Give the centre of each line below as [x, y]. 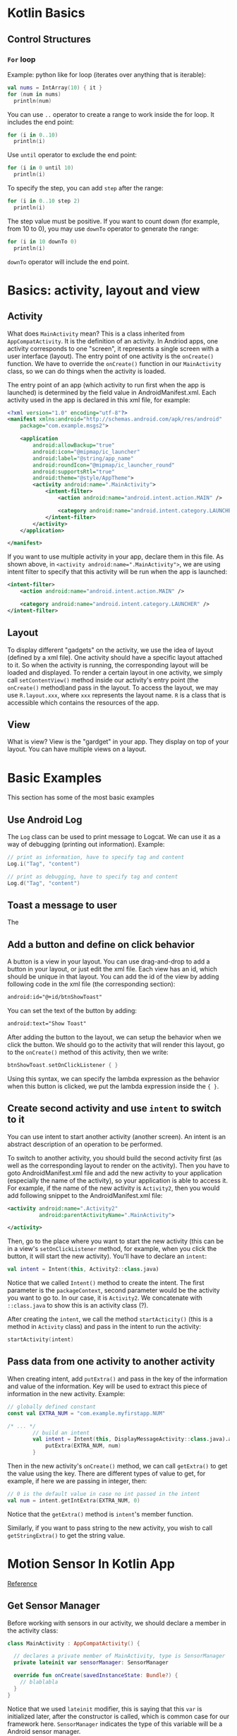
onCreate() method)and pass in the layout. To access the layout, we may [113, 687]
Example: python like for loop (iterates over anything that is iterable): [107, 74]
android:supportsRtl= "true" [74, 472]
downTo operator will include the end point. [68, 262]
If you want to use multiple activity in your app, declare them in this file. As [116, 556]
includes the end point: [41, 122]
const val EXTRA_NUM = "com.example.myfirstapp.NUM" [86, 1413]
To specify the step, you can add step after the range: [85, 188]
